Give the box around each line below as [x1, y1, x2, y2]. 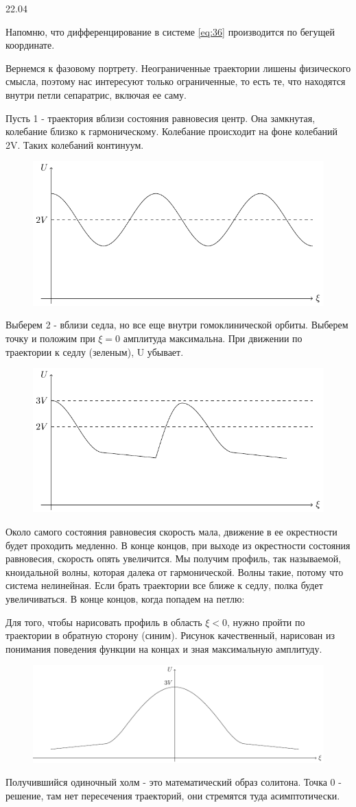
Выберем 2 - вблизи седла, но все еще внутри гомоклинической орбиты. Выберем [5, 317, 348, 332]
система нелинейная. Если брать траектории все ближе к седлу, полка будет [5, 578, 323, 592]
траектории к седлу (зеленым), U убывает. [5, 344, 184, 359]
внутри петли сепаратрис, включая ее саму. [5, 87, 187, 101]
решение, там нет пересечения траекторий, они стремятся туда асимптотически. [5, 788, 340, 803]
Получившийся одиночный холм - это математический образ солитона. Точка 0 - [5, 775, 342, 789]
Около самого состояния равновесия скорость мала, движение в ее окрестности [5, 525, 337, 539]
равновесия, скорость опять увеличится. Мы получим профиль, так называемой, [5, 551, 342, 566]
